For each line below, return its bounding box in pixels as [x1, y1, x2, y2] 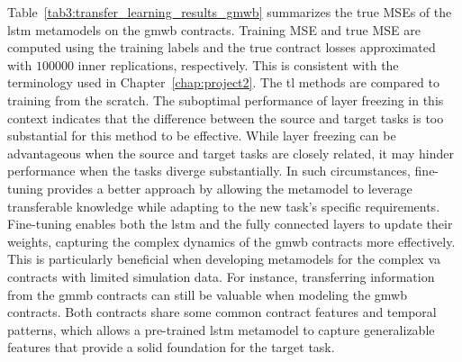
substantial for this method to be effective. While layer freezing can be [7, 126, 396, 145]
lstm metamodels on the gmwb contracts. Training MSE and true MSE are [7, 20, 421, 39]
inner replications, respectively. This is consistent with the [77, 55, 399, 74]
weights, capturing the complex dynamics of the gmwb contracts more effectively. [7, 231, 456, 250]
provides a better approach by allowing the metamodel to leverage [47, 178, 412, 197]
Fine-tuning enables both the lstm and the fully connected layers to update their [7, 214, 453, 233]
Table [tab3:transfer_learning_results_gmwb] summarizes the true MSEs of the [7, 3, 452, 21]
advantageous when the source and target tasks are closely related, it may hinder [7, 143, 454, 162]
